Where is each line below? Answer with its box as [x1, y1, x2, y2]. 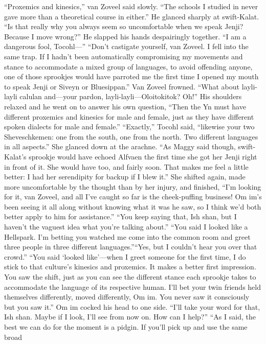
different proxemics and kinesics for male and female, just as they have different [4, 111, 254, 122]
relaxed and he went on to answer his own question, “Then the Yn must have [4, 101, 246, 111]
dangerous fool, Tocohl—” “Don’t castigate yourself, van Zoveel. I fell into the [4, 41, 249, 52]
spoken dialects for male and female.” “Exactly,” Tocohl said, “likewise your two [4, 121, 255, 132]
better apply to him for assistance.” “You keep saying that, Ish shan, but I [4, 211, 237, 222]
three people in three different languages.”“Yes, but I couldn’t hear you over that [4, 241, 257, 252]
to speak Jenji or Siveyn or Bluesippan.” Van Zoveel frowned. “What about [4, 81, 239, 91]
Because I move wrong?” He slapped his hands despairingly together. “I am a [4, 31, 247, 41]
